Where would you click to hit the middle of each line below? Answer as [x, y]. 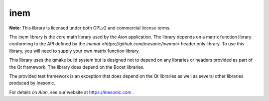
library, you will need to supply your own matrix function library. [74, 51]
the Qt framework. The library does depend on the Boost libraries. [77, 67]
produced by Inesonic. [32, 83]
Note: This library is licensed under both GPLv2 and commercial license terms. [90, 28]
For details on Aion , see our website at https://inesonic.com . [71, 92]
